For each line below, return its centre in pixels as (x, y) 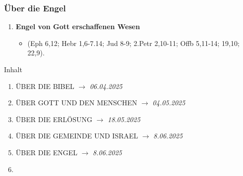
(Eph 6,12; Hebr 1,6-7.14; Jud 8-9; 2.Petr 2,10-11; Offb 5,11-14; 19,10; (133, 43)
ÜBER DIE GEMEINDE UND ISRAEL (77, 136)
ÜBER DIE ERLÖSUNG (54, 119)
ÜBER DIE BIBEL (45, 86)
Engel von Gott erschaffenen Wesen (78, 26)
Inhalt (13, 69)
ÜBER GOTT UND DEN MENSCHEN (76, 103)
